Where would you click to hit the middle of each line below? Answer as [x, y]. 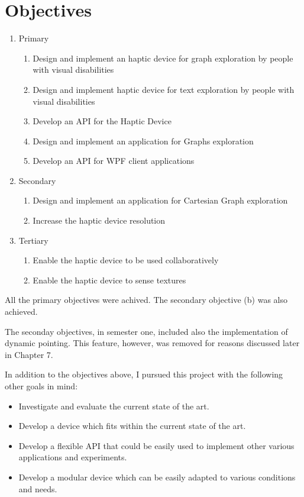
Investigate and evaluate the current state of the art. [114, 406]
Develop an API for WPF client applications [114, 161]
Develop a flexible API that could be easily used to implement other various [156, 445]
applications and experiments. [73, 457]
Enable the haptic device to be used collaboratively [126, 260]
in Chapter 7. [29, 354]
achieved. [21, 312]
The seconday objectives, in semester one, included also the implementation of [146, 331]
